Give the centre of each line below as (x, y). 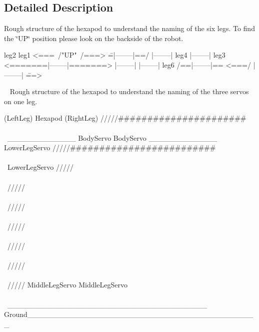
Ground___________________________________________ (129, 314)
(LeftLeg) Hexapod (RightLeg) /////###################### (125, 118)
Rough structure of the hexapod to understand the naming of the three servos (129, 91)
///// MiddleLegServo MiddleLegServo (67, 285)
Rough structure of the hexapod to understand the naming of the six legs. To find (129, 28)
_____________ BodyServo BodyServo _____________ (112, 137)
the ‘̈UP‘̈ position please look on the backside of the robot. (94, 38)
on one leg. (21, 101)
